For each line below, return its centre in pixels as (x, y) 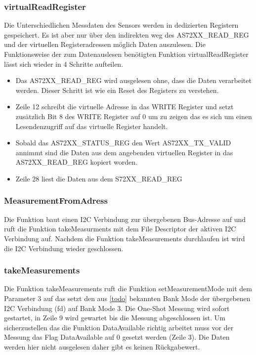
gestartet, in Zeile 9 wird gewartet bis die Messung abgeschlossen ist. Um (115, 318)
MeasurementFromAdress (56, 200)
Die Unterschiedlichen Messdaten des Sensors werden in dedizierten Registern (121, 25)
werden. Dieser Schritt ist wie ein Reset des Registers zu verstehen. (117, 90)
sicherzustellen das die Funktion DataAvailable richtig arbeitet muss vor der (119, 327)
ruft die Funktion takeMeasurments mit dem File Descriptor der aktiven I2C (120, 229)
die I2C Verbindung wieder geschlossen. (64, 248)
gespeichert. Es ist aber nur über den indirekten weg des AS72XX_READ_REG (127, 34)
